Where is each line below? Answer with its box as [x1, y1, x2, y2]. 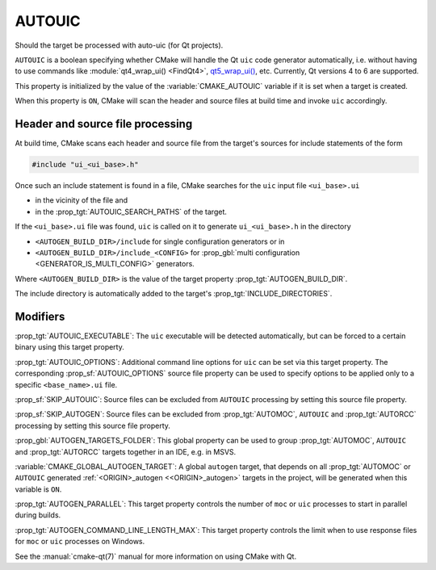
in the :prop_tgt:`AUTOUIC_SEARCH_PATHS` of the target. [35, 207, 228, 216]
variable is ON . [15, 484, 62, 494]
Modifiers [15, 309, 65, 323]
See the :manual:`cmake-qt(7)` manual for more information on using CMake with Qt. [15, 551, 297, 561]
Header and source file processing [15, 117, 193, 131]
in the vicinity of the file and [35, 195, 128, 205]
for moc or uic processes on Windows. [15, 537, 145, 547]
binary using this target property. [15, 342, 125, 352]
